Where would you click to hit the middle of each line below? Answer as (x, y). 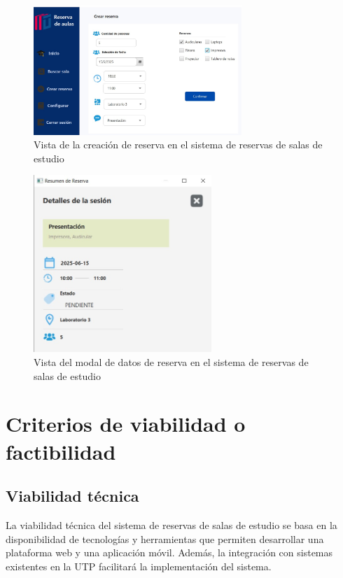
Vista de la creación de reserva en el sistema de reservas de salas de (178, 144)
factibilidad (61, 451)
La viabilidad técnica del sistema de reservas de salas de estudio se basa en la (171, 524)
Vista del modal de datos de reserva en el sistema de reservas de (171, 362)
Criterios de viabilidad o (126, 424)
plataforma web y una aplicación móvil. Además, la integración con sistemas (169, 552)
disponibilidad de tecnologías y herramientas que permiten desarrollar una (165, 538)
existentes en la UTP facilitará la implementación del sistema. (139, 566)
